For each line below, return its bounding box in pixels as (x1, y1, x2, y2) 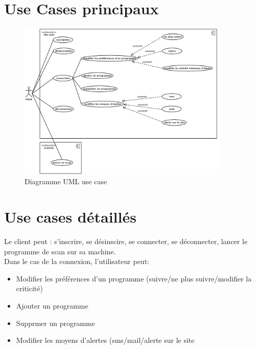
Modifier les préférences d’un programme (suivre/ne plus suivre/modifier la (16, 273, 252, 283)
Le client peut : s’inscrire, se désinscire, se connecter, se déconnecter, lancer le (4, 236, 248, 247)
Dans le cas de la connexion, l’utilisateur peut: (4, 256, 149, 267)
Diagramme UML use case (25, 176, 107, 187)
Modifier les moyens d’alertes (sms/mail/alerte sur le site (16, 335, 195, 345)
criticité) (16, 283, 43, 294)
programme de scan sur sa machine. (4, 246, 116, 256)
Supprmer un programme (16, 317, 95, 328)
